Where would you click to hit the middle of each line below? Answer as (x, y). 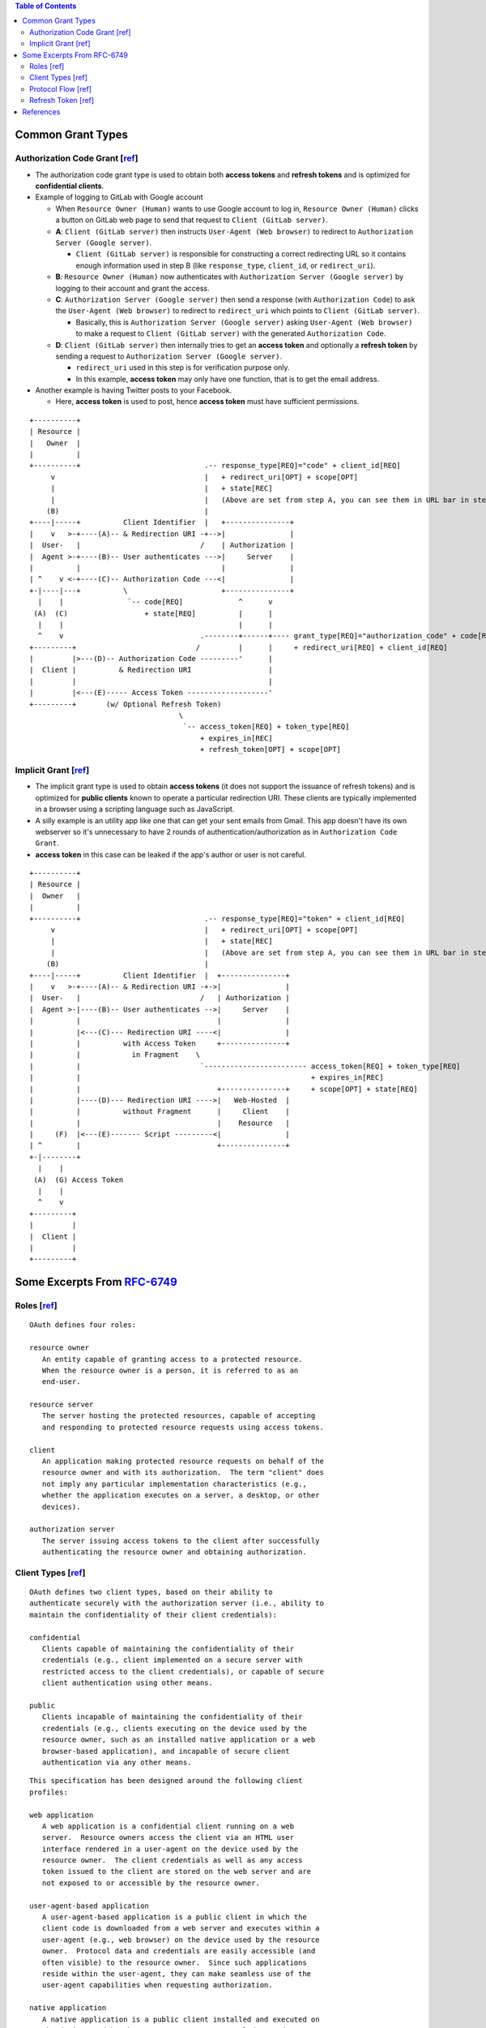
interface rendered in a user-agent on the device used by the (170, 1849)
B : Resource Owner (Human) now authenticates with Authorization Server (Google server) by (230, 277)
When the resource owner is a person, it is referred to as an (170, 1370)
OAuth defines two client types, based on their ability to (151, 1592)
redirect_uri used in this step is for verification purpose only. (183, 367)
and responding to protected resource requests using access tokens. (183, 1427)
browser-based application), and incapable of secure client (166, 1751)
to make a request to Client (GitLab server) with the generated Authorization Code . (231, 333)
